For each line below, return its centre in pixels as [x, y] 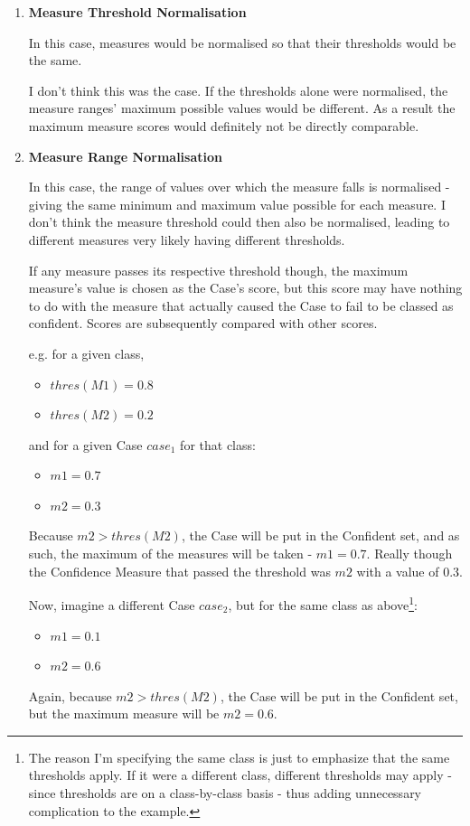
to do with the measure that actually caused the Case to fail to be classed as [241, 305]
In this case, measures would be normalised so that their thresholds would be [242, 42]
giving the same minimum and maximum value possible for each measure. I [237, 204]
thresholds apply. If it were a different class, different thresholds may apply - [240, 775]
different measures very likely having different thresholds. [187, 239]
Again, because [70, 695]
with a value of [398, 571]
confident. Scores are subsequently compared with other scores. [203, 323]
